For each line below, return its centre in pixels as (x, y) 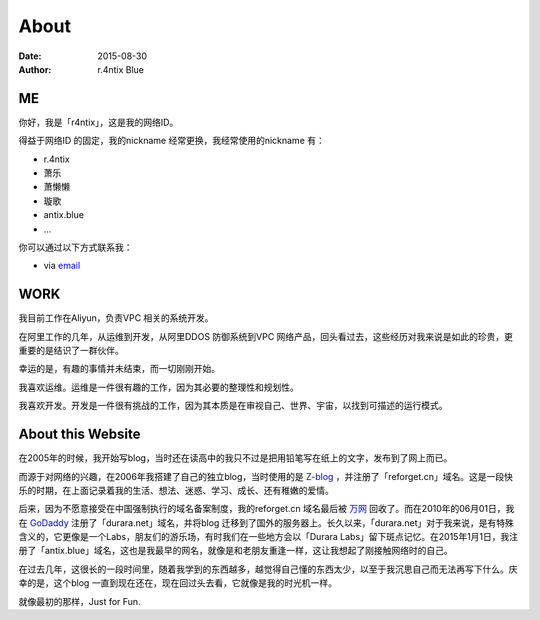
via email (62, 266)
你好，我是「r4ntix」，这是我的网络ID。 (98, 122)
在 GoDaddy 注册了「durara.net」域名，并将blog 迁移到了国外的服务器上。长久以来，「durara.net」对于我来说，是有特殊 (266, 522)
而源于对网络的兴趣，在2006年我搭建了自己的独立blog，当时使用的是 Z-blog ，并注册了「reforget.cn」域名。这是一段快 (266, 476)
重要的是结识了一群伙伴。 (71, 351)
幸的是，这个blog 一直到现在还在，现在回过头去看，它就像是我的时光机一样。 (177, 583)
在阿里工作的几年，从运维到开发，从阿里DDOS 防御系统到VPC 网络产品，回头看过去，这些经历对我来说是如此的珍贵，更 (266, 336)
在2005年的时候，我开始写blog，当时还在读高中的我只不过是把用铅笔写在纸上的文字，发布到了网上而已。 (235, 458)
